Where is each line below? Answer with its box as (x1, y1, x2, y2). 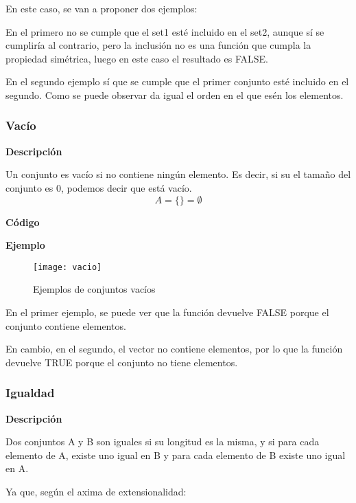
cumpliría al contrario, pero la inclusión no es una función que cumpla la (5, 38, 311, 52)
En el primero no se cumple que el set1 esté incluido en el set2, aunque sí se (5, 24, 324, 38)
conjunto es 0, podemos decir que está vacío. (5, 180, 192, 194)
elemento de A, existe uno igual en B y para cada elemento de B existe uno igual (5, 447, 346, 462)
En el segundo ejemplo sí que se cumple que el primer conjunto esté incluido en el (5, 74, 349, 89)
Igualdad (5, 384, 55, 401)
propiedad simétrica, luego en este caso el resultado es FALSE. (5, 51, 268, 65)
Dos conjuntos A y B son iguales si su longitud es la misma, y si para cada (5, 434, 320, 449)
